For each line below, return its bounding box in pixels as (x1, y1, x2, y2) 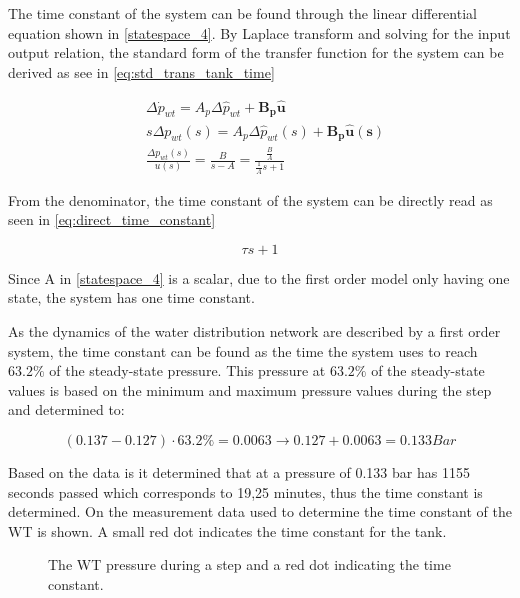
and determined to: (8, 399, 125, 420)
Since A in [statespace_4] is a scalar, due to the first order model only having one (8, 267, 510, 288)
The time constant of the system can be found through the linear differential (8, 3, 477, 23)
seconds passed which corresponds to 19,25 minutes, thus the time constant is (8, 481, 483, 502)
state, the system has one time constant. (8, 287, 255, 308)
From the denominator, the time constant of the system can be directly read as (8, 189, 493, 210)
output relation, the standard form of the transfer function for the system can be (8, 42, 504, 63)
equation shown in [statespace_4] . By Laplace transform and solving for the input (8, 22, 511, 43)
